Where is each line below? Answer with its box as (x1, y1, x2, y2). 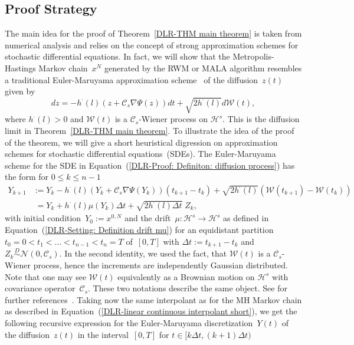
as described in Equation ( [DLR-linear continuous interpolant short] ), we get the (5, 305, 297, 317)
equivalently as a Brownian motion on (117, 270, 255, 282)
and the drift (124, 212, 171, 224)
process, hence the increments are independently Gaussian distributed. (33, 258, 288, 271)
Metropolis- (232, 50, 274, 63)
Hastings (5, 61, 36, 74)
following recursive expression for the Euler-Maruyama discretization (5, 316, 253, 328)
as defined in (223, 212, 269, 224)
